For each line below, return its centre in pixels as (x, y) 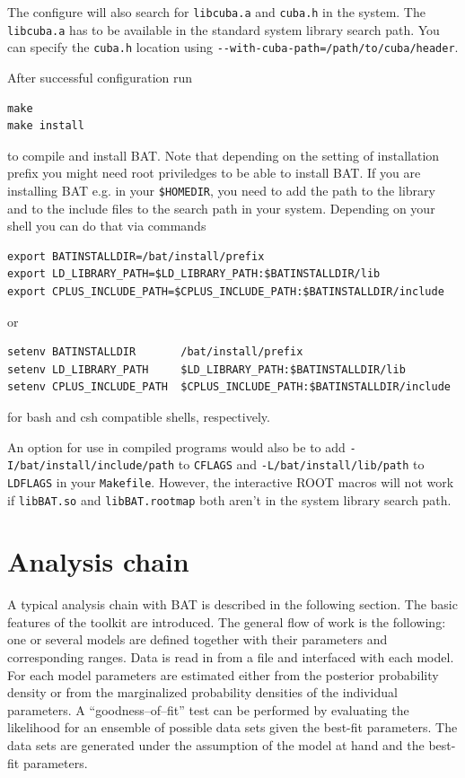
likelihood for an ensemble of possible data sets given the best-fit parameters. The (232, 727)
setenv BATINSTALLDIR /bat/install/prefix (155, 352)
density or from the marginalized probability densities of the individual (202, 692)
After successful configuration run (100, 77)
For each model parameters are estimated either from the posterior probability (223, 674)
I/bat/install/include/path (91, 466)
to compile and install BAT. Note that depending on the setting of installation (224, 155)
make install (46, 126)
